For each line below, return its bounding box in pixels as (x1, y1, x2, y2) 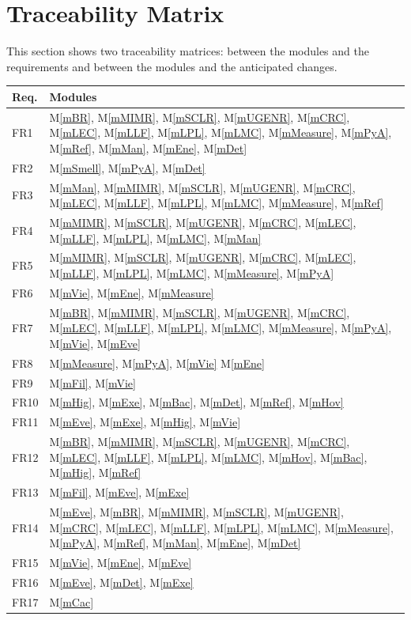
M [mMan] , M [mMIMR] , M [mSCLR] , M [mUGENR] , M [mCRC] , (49, 179, 356, 195)
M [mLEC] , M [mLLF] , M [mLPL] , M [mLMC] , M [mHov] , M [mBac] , (49, 448, 368, 465)
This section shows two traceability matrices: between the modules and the (6, 43, 369, 59)
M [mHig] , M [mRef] (49, 464, 141, 481)
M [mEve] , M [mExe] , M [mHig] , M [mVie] (49, 414, 241, 430)
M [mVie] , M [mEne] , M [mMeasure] (49, 284, 214, 301)
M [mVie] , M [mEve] (49, 335, 141, 351)
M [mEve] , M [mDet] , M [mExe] (49, 573, 194, 590)
